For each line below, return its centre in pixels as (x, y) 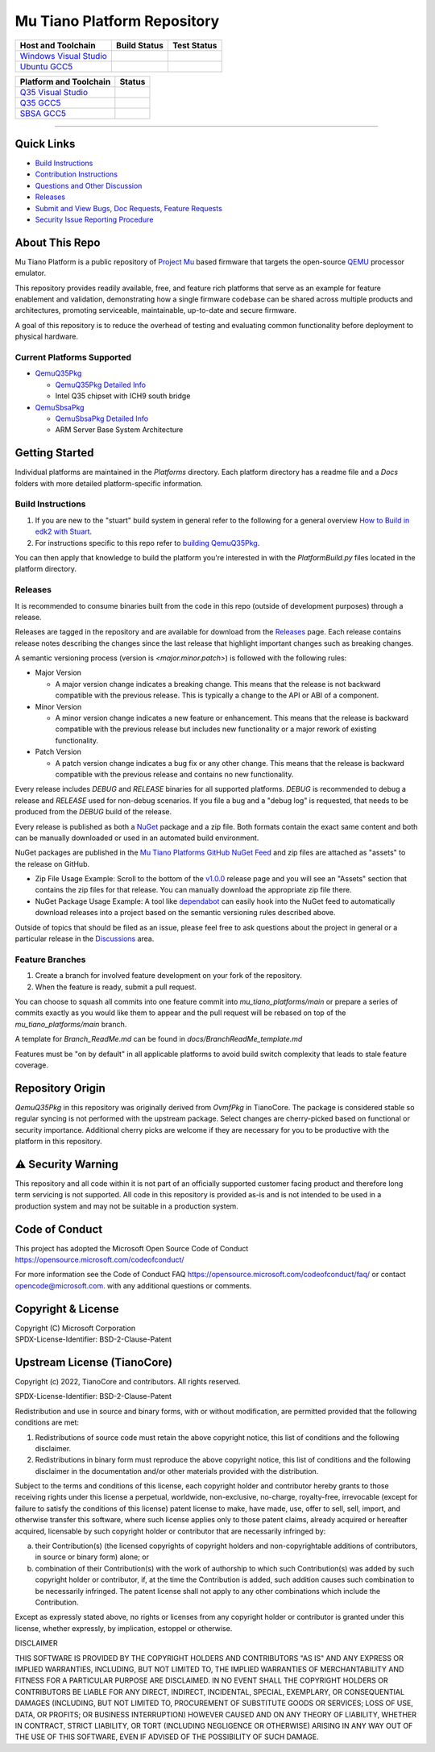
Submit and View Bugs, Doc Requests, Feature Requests (129, 208)
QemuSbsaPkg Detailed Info (102, 418)
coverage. (31, 1065)
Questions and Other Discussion (89, 185)
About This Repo (58, 242)
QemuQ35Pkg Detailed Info (101, 385)
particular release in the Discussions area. (85, 938)
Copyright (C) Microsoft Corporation (75, 1328)
